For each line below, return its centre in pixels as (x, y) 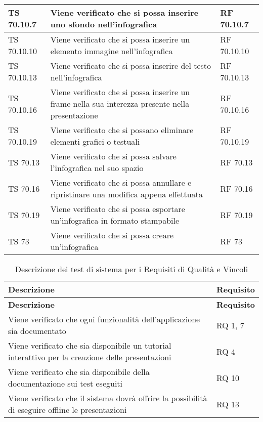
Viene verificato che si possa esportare (118, 209)
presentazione (74, 115)
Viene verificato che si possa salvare (113, 156)
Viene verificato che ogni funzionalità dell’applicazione (104, 319)
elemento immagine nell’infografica (112, 51)
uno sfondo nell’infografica (104, 24)
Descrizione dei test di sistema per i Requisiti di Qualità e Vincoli (131, 269)
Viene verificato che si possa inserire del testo (131, 66)
